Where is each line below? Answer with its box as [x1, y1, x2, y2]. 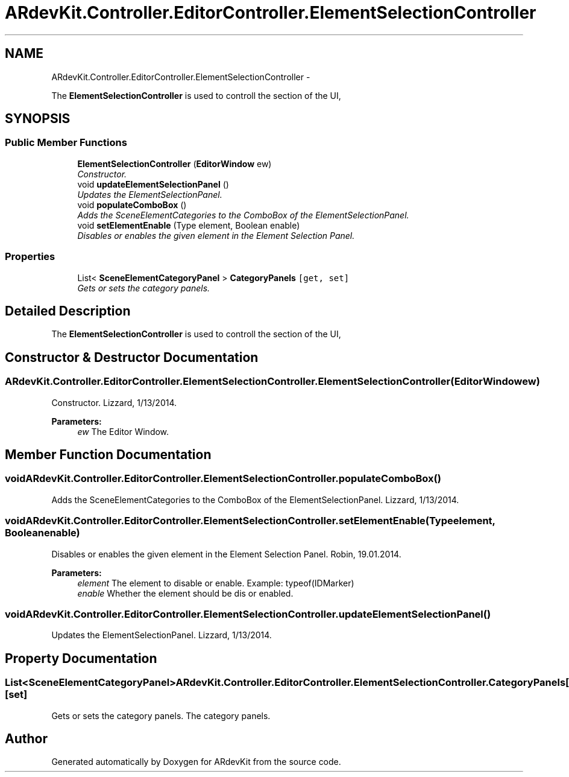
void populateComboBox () [77, 199, 187, 210]
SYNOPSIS [5, 111, 71, 127]
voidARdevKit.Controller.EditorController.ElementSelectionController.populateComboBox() [5, 472, 441, 485]
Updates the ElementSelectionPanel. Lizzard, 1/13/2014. [51, 630, 272, 641]
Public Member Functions [5, 136, 127, 149]
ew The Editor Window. [77, 426, 169, 437]
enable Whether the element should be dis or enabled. [77, 588, 294, 598]
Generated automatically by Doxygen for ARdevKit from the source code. [51, 756, 341, 767]
